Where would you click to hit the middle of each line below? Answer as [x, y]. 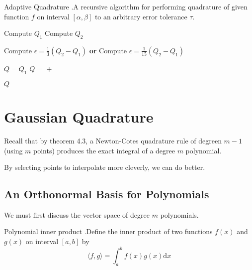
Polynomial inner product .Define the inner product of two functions [108, 231]
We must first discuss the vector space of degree [77, 214]
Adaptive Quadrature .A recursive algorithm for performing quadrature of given [126, 6]
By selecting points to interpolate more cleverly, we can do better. [105, 167]
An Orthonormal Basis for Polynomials [107, 194]
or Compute [108, 50]
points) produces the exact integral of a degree [104, 150]
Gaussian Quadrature [79, 116]
